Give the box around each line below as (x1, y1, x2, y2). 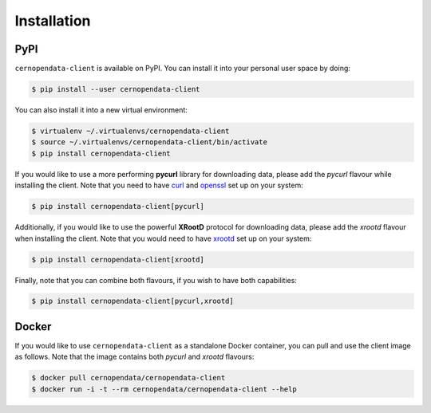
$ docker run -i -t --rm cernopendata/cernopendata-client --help (31, 384, 297, 394)
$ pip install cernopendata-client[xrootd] (31, 255, 205, 264)
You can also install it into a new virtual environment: (14, 105, 188, 115)
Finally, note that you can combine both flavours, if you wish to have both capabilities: (14, 275, 297, 285)
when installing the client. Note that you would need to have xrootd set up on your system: (14, 234, 312, 243)
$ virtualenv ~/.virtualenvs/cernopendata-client (31, 127, 230, 136)
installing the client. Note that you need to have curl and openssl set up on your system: (14, 180, 303, 191)
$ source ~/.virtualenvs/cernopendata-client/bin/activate (31, 138, 267, 147)
